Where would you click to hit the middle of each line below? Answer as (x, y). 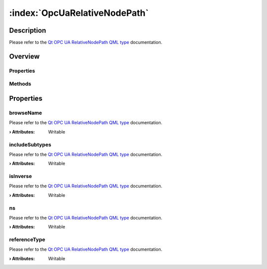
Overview (24, 56)
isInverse (21, 177)
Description (28, 30)
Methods (20, 84)
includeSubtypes (30, 144)
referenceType (27, 240)
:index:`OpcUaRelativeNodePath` (79, 13)
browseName (25, 113)
